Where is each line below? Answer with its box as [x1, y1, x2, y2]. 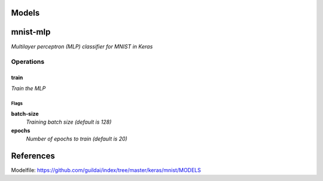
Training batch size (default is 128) [26, 118, 112, 125]
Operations [11, 57, 45, 66]
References [11, 151, 55, 161]
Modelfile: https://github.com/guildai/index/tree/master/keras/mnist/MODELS [11, 166, 202, 173]
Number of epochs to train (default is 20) [26, 135, 128, 143]
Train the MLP [11, 85, 46, 92]
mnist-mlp [11, 27, 51, 37]
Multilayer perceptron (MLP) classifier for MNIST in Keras [11, 42, 153, 50]
